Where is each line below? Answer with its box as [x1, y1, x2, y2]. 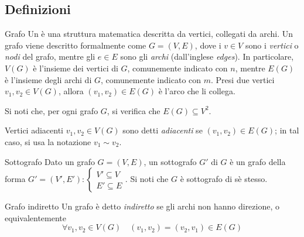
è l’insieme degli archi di [5, 73, 92, 85]
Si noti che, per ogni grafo [5, 104, 98, 116]
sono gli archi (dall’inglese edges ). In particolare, [120, 50, 294, 63]
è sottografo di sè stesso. [180, 173, 268, 185]
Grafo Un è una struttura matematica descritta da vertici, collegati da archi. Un [5, 28, 293, 40]
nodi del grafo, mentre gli [5, 50, 95, 63]
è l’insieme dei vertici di [33, 61, 118, 74]
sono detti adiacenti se [122, 124, 203, 136]
